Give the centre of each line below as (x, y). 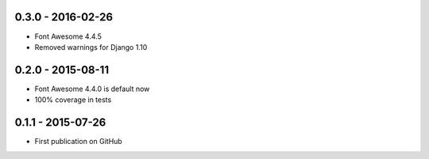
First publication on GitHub (78, 142)
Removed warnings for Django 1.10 (91, 47)
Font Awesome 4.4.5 (68, 36)
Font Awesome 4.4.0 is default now (92, 89)
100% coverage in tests (73, 100)
